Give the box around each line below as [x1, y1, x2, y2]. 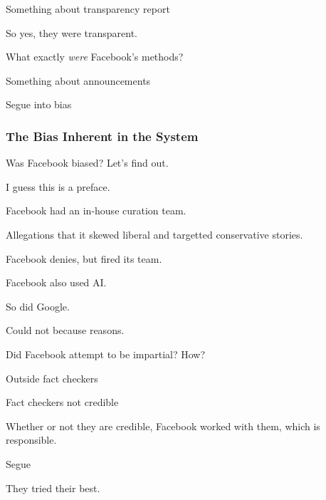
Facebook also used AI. [6, 275, 107, 290]
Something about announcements [6, 73, 151, 88]
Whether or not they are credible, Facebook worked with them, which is [6, 418, 320, 433]
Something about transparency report [6, 1, 170, 16]
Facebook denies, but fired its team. [6, 251, 162, 266]
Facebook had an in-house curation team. [6, 203, 186, 218]
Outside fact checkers [6, 370, 98, 385]
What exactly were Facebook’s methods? [6, 49, 184, 64]
